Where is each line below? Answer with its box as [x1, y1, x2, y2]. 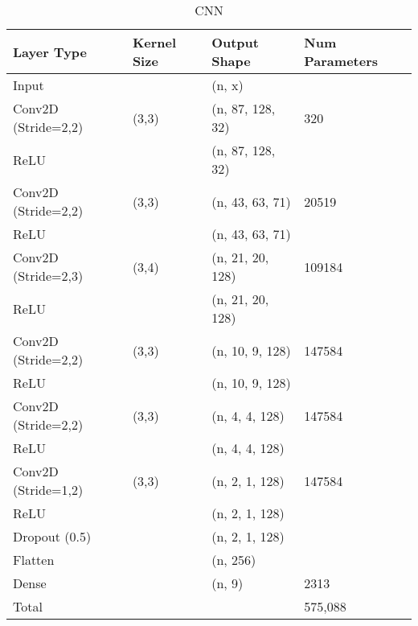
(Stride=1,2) [13, 480, 84, 499]
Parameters [304, 51, 379, 70]
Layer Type [13, 42, 88, 61]
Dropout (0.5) [13, 527, 92, 546]
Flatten [13, 550, 55, 569]
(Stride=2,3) [13, 266, 84, 285]
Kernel [132, 33, 177, 51]
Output [211, 33, 259, 51]
